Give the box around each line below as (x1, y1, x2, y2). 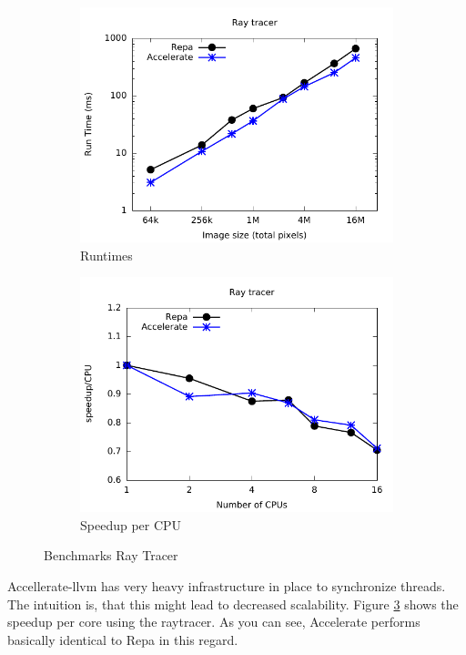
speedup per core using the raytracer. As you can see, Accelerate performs (7, 612, 420, 631)
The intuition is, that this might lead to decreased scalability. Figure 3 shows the (7, 594, 459, 613)
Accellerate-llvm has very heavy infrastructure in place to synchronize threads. (7, 576, 446, 595)
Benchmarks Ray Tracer (44, 546, 178, 565)
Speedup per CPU (80, 515, 182, 534)
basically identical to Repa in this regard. (7, 629, 238, 649)
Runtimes (80, 245, 133, 264)
